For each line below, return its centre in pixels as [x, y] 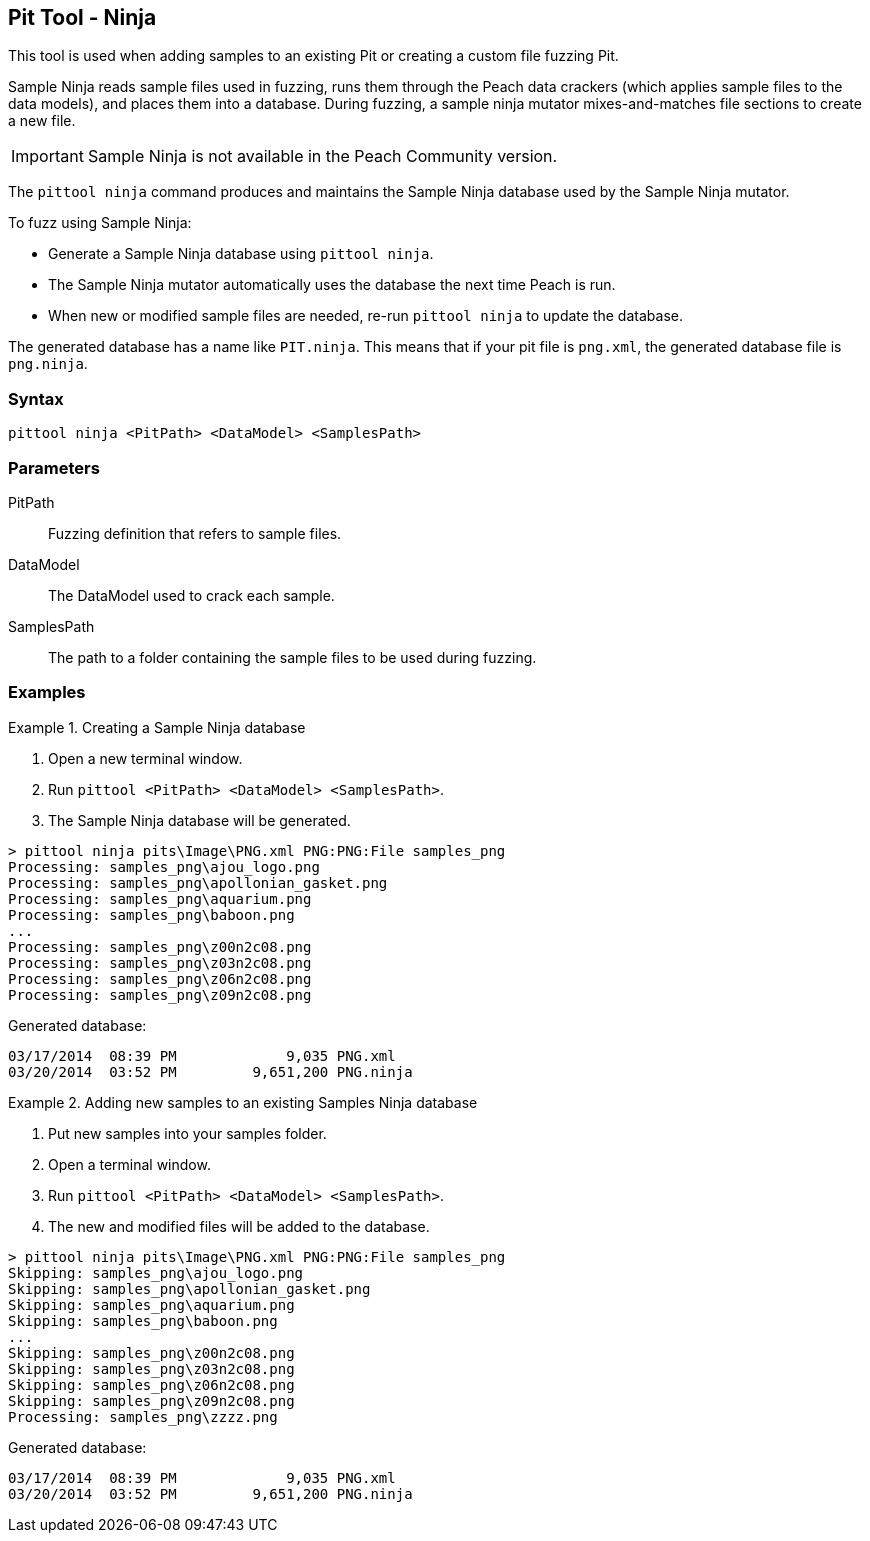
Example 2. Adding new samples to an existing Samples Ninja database [243, 1102]
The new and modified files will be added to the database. [239, 1226]
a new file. [42, 121]
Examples [47, 692]
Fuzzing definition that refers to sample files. [195, 533]
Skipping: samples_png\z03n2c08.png [151, 1368]
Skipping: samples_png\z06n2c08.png [151, 1384]
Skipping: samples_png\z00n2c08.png [151, 1352]
